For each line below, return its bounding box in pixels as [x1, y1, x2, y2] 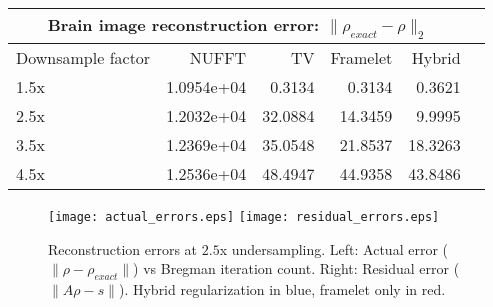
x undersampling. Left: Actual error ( [219, 238, 448, 259]
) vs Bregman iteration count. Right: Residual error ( [133, 258, 460, 279]
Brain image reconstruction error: [47, 13, 320, 36]
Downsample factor [16, 46, 151, 70]
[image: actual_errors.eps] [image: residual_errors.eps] [48, 210, 440, 225]
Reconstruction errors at [48, 238, 198, 259]
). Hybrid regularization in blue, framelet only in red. [118, 279, 446, 300]
